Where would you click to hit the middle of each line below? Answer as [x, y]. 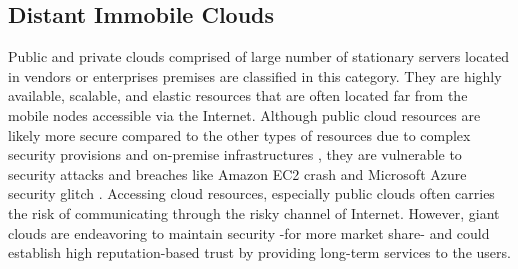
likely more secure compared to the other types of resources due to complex [239, 134]
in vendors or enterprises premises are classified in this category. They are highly [255, 75]
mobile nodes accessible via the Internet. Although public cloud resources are [244, 114]
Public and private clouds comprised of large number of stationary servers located [258, 56]
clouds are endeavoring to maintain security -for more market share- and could [249, 232]
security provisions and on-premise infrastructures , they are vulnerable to [235, 154]
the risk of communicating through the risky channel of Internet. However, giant [254, 212]
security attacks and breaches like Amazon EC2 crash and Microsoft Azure [237, 173]
